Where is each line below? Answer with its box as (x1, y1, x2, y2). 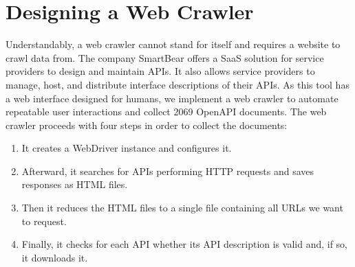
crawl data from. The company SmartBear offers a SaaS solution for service (6, 50, 324, 65)
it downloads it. (21, 250, 88, 264)
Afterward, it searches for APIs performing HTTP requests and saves (21, 163, 314, 178)
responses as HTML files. (21, 177, 128, 191)
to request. (21, 213, 67, 228)
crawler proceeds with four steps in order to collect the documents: (6, 117, 288, 132)
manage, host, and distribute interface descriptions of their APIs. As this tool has (6, 77, 349, 91)
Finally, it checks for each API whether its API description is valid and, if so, (21, 237, 347, 251)
